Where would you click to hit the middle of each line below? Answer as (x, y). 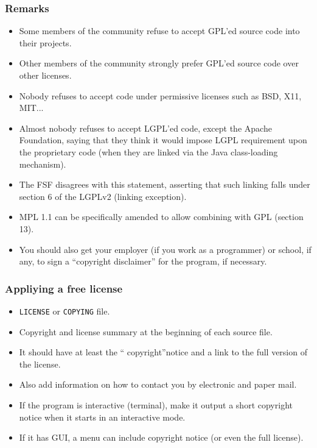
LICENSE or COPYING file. (64, 311)
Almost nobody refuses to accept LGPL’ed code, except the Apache (145, 128)
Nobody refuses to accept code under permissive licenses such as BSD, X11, (160, 95)
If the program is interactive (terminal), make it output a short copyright (156, 404)
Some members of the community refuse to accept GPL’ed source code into (159, 31)
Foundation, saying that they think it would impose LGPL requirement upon (163, 140)
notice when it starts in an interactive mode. (102, 417)
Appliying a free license (64, 288)
